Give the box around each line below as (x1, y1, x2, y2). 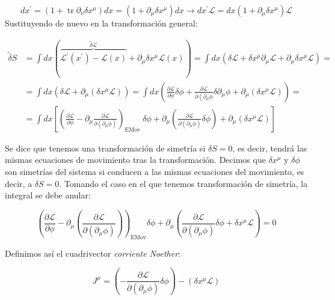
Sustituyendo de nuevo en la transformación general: (5, 17, 198, 29)
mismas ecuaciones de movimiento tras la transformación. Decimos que (5, 153, 266, 166)
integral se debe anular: (5, 189, 91, 201)
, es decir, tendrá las (232, 141, 307, 154)
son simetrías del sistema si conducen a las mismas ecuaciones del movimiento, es (5, 165, 304, 177)
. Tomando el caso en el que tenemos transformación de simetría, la (59, 177, 308, 189)
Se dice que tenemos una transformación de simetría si (5, 141, 206, 154)
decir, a (5, 177, 32, 189)
